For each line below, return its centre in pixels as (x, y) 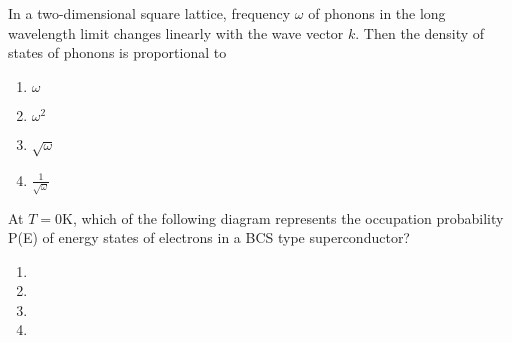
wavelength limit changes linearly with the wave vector (176, 32)
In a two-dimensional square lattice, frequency (149, 13)
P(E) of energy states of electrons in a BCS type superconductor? (209, 237)
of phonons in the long (377, 13)
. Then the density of (420, 32)
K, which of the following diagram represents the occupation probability (283, 217)
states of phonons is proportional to (117, 52)
